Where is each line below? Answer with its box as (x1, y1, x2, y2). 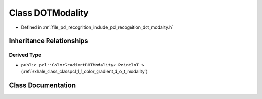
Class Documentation (9, 81, 76, 89)
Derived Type (9, 51, 41, 58)
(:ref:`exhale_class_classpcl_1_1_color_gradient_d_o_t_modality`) (21, 68, 147, 75)
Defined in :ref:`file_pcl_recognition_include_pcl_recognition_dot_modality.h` (21, 24, 174, 30)
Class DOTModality (9, 7, 89, 18)
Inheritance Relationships (9, 37, 88, 45)
